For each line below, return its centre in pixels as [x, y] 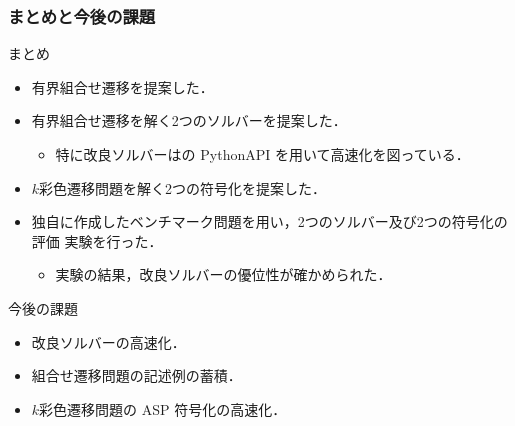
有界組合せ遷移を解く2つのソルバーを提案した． [189, 120]
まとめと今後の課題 [82, 15]
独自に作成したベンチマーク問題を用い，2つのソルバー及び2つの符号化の [269, 221]
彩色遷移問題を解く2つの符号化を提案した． [183, 187]
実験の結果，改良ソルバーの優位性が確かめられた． [223, 274]
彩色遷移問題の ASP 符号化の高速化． [163, 408]
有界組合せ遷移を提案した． [122, 86]
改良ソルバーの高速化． [108, 341]
